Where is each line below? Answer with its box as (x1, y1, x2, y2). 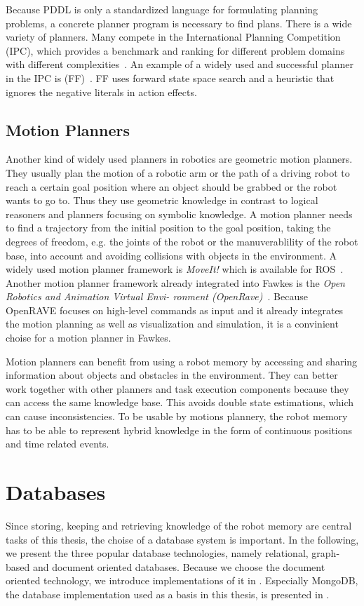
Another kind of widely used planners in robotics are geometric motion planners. (6, 151, 353, 166)
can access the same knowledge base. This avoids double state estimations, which (6, 395, 354, 410)
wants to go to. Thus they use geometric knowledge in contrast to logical (6, 193, 318, 208)
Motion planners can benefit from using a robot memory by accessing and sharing (6, 353, 358, 368)
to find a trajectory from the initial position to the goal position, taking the (6, 220, 331, 235)
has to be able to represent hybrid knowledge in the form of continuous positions (6, 422, 353, 437)
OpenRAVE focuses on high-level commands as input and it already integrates (6, 302, 344, 317)
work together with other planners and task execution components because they (6, 381, 349, 396)
